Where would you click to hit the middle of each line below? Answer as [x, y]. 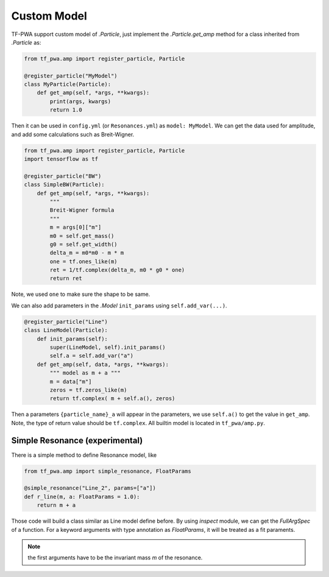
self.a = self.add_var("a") [92, 356]
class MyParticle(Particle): [68, 84]
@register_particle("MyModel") [71, 76]
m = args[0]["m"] [76, 228]
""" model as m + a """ [85, 373]
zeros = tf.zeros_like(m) [88, 390]
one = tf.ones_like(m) [84, 261]
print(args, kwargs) [80, 101]
